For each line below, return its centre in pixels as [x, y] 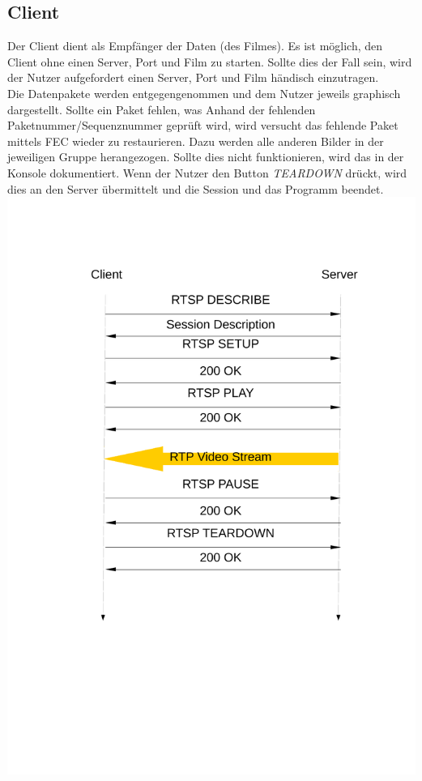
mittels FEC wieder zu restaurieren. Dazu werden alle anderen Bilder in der [196, 141]
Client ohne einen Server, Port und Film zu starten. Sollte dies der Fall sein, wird [210, 61]
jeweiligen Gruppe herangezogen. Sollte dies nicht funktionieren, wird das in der [206, 157]
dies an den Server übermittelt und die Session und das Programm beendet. [196, 188]
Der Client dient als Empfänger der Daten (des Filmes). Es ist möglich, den [195, 46]
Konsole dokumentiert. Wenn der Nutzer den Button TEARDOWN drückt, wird [207, 172]
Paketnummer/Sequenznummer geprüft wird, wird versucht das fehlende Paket [203, 125]
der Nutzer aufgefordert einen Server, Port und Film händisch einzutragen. [193, 77]
